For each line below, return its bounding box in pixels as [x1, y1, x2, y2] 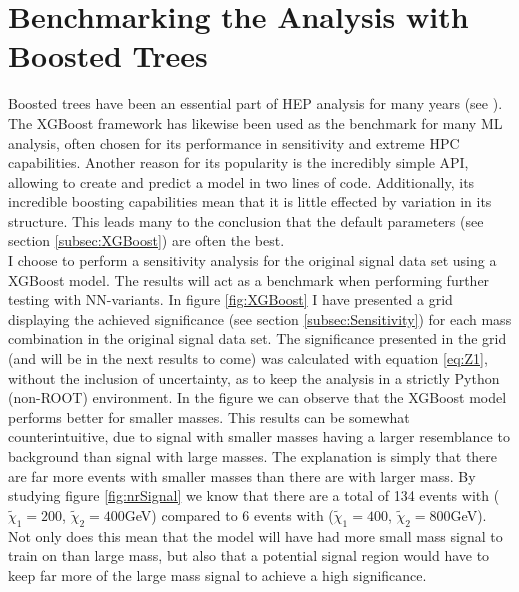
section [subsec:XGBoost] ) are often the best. [8, 230, 285, 251]
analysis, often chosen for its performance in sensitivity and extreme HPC [8, 132, 460, 153]
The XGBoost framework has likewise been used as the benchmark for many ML [8, 112, 503, 133]
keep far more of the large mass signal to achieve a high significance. [8, 564, 427, 585]
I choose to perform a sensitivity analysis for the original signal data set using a [8, 250, 497, 271]
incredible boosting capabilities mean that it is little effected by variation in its [8, 191, 492, 212]
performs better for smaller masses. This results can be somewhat [8, 406, 410, 427]
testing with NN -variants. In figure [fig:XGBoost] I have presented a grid [8, 289, 453, 310]
